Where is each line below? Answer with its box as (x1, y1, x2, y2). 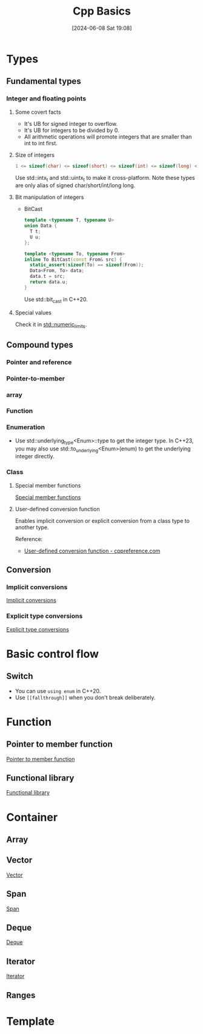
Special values (15, 309, 52, 316)
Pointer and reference (6, 357, 72, 366)
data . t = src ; (29, 274, 65, 280)
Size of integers (15, 151, 55, 159)
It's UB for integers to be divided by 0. (24, 126, 119, 134)
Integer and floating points (6, 94, 87, 103)
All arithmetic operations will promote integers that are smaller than (24, 133, 192, 140)
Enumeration (6, 423, 45, 432)
